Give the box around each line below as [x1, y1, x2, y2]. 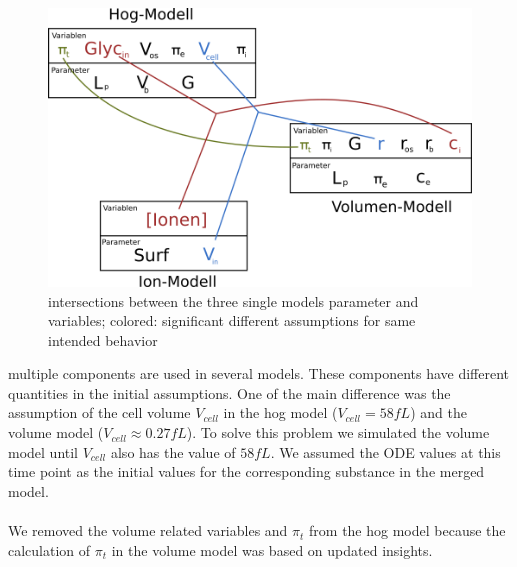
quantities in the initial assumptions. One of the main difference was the [8, 382, 451, 403]
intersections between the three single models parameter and [48, 290, 419, 311]
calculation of [8, 539, 91, 560]
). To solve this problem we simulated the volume [186, 422, 490, 443]
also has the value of [110, 441, 236, 462]
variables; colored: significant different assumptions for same [48, 310, 416, 331]
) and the [410, 402, 467, 423]
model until [8, 441, 79, 462]
